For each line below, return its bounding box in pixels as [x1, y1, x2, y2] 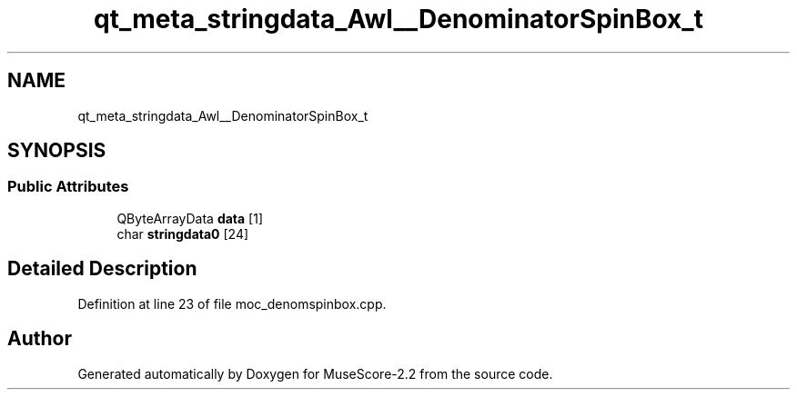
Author [7, 327, 72, 351]
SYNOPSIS [7, 139, 106, 163]
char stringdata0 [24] [116, 225, 249, 242]
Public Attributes [7, 177, 129, 196]
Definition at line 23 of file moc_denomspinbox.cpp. [77, 295, 387, 312]
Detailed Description [7, 257, 197, 281]
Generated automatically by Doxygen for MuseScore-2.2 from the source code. [77, 365, 553, 382]
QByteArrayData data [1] [116, 210, 264, 226]
